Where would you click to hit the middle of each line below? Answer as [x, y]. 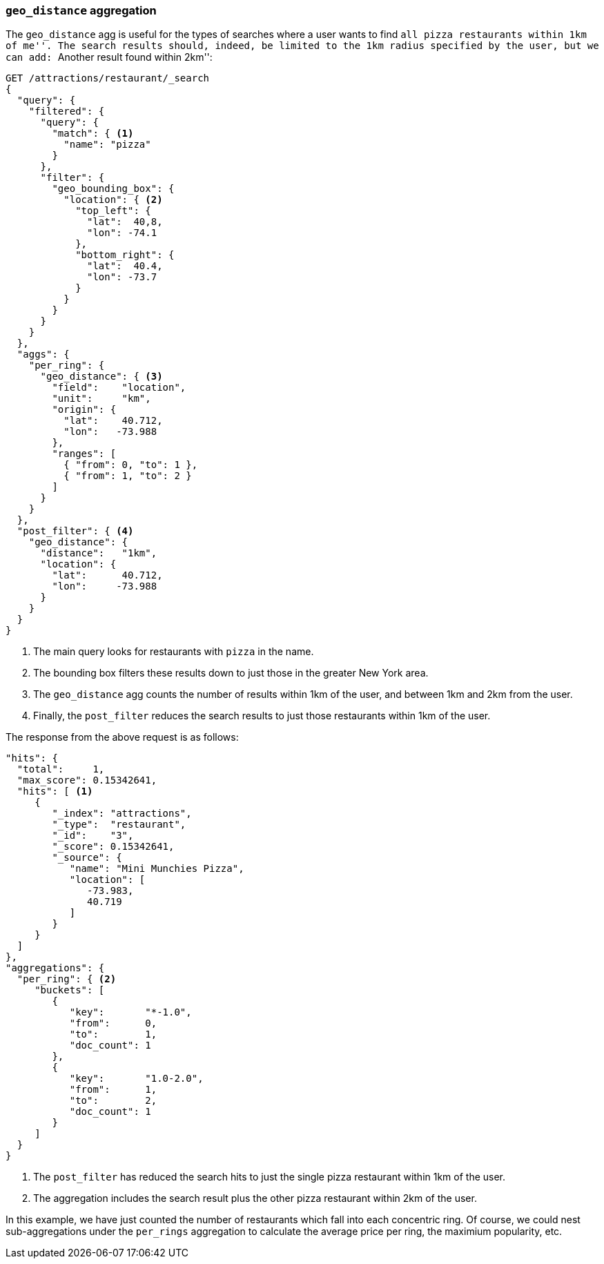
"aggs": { [43, 354]
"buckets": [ [70, 990]
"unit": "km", [101, 399]
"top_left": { [113, 211]
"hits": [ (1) [55, 791]
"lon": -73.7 [122, 277]
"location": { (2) [113, 200]
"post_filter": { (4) [75, 531]
